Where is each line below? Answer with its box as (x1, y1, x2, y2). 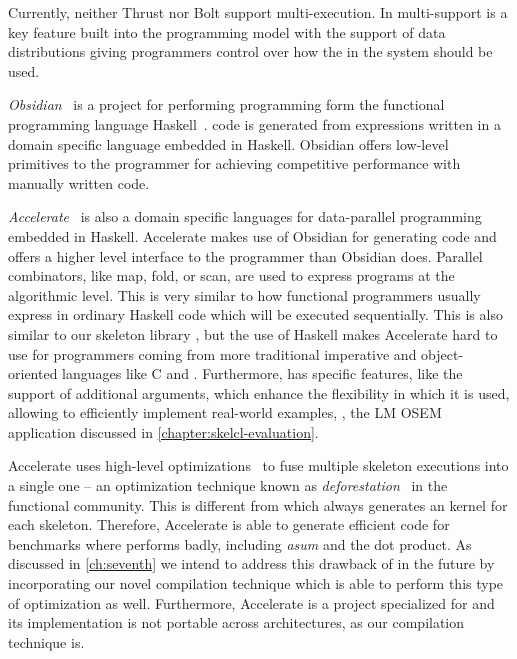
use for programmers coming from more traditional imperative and (8, 343, 417, 364)
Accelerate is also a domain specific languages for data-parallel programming (8, 206, 482, 227)
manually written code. (8, 172, 150, 193)
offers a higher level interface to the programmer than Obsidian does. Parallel (8, 245, 483, 266)
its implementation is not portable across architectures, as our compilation (8, 612, 465, 633)
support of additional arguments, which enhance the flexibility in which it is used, (8, 382, 510, 403)
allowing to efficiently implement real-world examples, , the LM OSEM (8, 402, 442, 423)
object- (421, 343, 464, 364)
